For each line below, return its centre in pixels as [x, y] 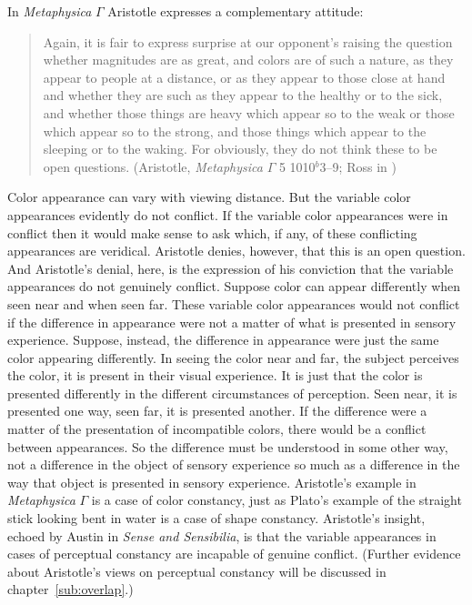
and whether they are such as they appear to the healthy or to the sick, [243, 95]
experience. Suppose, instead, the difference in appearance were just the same [223, 340]
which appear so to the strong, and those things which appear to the [235, 131]
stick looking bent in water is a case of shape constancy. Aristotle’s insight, [216, 518]
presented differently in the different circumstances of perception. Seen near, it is [232, 393]
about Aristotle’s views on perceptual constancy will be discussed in [197, 571]
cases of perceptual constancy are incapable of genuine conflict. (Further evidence [234, 554]
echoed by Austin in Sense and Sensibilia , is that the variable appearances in [222, 535]
